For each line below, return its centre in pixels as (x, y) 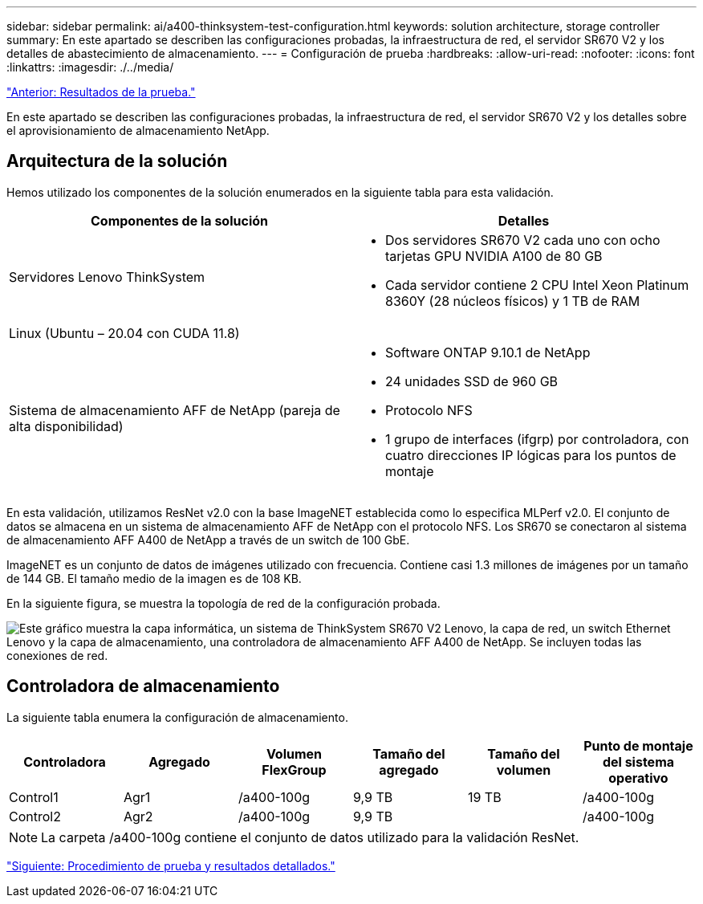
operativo (638, 778)
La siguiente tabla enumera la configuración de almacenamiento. (177, 717)
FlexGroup (294, 770)
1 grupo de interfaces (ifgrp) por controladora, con (537, 439)
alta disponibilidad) (66, 426)
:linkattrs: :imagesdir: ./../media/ (90, 67)
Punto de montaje (638, 745)
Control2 (35, 816)
